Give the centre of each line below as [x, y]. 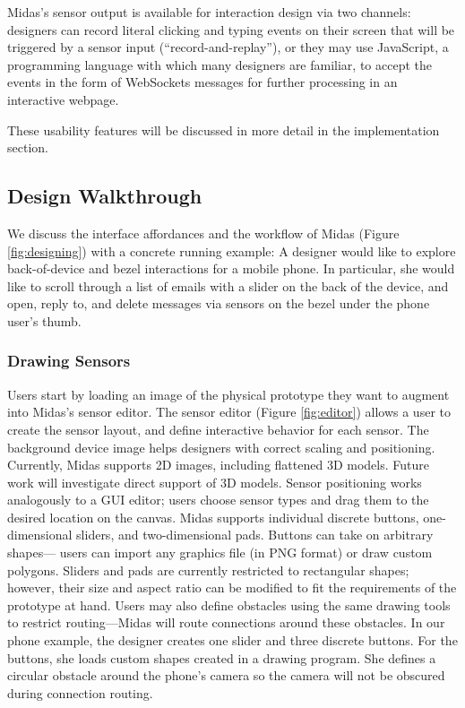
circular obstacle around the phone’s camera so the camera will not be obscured [226, 675]
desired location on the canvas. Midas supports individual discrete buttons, [213, 517]
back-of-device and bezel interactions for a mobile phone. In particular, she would [231, 268]
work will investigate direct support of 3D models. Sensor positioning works [215, 482]
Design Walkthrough [105, 196]
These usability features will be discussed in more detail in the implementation [224, 130]
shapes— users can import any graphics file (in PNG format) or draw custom [220, 553]
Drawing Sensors [69, 361]
